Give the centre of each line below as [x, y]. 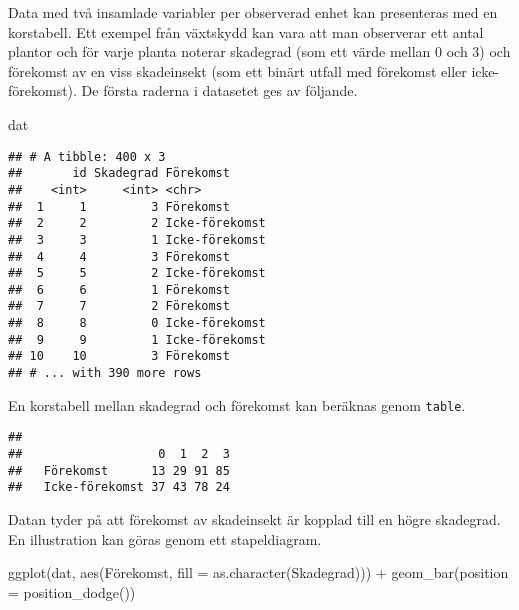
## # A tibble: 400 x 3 [87, 156]
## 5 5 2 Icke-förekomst [137, 273]
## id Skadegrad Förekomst [119, 173]
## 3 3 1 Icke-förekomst [137, 239]
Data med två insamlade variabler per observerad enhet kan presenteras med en [253, 12]
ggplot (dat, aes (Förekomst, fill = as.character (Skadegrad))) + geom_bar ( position [258, 572]
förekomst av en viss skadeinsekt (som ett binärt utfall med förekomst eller [237, 70]
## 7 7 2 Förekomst [119, 306]
